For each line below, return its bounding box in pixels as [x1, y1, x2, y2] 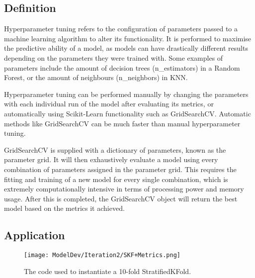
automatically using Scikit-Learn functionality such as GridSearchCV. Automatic [4, 108, 251, 118]
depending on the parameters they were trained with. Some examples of [4, 52, 223, 63]
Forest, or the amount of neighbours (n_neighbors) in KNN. [4, 72, 188, 83]
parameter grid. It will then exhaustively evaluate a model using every [4, 154, 218, 165]
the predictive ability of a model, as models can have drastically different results [4, 43, 248, 53]
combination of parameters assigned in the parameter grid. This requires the [4, 164, 237, 174]
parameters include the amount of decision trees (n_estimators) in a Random [4, 62, 240, 73]
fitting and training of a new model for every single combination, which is [4, 174, 228, 184]
